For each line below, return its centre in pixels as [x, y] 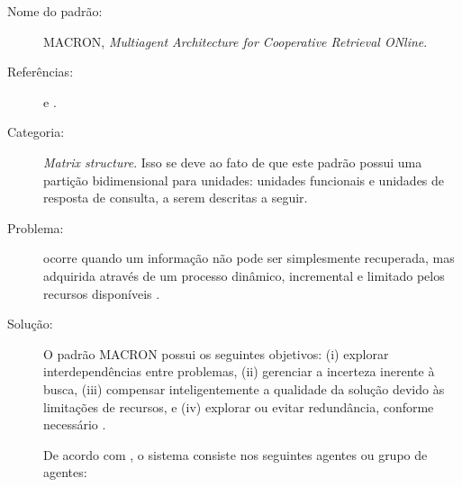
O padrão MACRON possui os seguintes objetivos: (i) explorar [216, 353]
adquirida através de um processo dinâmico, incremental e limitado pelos [244, 275]
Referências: [41, 72]
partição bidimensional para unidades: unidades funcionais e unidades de [244, 180]
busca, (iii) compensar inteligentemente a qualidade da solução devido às [244, 388]
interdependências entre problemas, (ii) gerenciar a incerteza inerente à [239, 371]
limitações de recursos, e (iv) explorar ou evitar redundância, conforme [239, 406]
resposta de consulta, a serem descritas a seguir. [176, 198]
